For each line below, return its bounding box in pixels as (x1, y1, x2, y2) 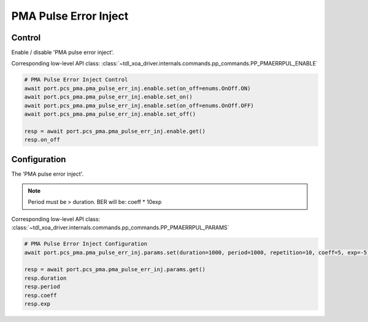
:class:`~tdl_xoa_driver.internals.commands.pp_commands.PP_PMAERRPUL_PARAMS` (11, 224, 229, 231)
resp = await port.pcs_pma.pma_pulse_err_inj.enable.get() (24, 127, 205, 135)
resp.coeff (24, 291, 57, 299)
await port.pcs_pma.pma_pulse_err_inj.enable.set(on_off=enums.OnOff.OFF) (24, 102, 255, 109)
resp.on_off (24, 137, 61, 143)
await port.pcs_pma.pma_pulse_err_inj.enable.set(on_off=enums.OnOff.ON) (24, 84, 251, 92)
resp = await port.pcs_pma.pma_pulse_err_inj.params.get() (24, 266, 205, 273)
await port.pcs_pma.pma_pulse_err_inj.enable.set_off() (24, 111, 196, 118)
